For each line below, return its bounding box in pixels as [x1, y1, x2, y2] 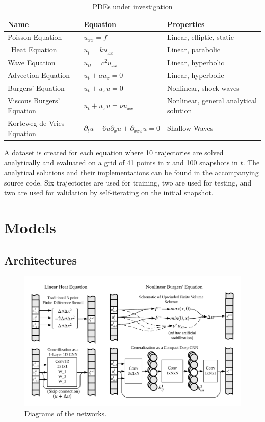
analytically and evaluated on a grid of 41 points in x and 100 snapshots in [4, 157, 238, 168]
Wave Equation [8, 57, 56, 68]
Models [4, 217, 56, 238]
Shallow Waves [167, 122, 214, 133]
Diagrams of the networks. [24, 408, 107, 418]
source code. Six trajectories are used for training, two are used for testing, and [4, 177, 252, 188]
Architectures [4, 252, 77, 268]
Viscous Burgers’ [8, 95, 60, 106]
